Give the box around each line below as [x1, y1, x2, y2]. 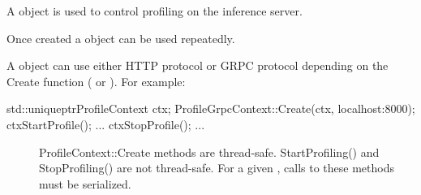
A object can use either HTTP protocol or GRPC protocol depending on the [6, 57, 389, 74]
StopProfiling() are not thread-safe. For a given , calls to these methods [39, 159, 394, 176]
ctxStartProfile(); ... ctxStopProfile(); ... [6, 115, 205, 132]
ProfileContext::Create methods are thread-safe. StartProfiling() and [39, 143, 380, 160]
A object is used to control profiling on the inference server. [6, 2, 303, 19]
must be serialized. [39, 175, 131, 192]
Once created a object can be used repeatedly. [6, 29, 235, 46]
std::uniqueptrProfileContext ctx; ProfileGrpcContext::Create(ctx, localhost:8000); [6, 100, 415, 117]
